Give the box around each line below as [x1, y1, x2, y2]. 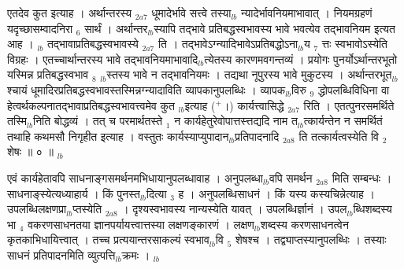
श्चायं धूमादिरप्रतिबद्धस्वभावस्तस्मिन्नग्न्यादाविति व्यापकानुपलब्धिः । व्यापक [7, 81, 286, 98]
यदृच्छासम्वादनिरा [7, 20, 73, 36]
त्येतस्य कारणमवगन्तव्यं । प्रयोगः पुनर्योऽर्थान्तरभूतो [204, 50, 398, 67]
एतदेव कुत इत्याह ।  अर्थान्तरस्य [7, 5, 132, 20]
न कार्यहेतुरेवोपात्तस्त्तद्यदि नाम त [174, 112, 298, 129]
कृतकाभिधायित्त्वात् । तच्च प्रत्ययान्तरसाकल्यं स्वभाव [7, 231, 209, 248]
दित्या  [146, 185, 171, 201]
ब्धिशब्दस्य [353, 201, 392, 217]
